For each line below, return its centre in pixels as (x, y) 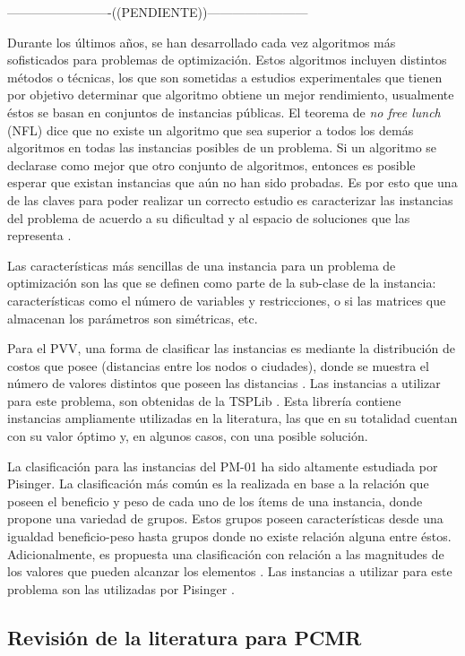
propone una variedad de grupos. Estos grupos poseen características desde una (225, 518)
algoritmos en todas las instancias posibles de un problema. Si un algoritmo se (222, 147)
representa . (39, 235)
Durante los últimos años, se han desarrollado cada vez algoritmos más (202, 42)
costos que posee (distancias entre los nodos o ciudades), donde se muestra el (218, 365)
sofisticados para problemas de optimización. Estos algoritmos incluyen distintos (227, 60)
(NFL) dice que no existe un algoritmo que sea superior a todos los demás (211, 129)
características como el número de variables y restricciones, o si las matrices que (227, 300)
